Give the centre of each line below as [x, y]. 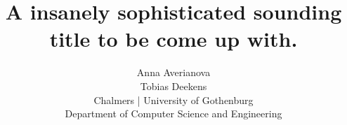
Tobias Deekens [173, 86]
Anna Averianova [173, 72]
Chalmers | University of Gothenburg [173, 100]
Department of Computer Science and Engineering [173, 113]
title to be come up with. [173, 39]
